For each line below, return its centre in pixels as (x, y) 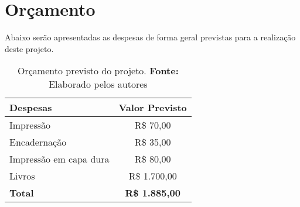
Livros (22, 176)
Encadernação (38, 142)
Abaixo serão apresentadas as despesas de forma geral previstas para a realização (150, 37)
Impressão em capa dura (59, 159)
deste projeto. (29, 48)
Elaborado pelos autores (98, 84)
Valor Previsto (153, 108)
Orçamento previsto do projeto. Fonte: (98, 71)
